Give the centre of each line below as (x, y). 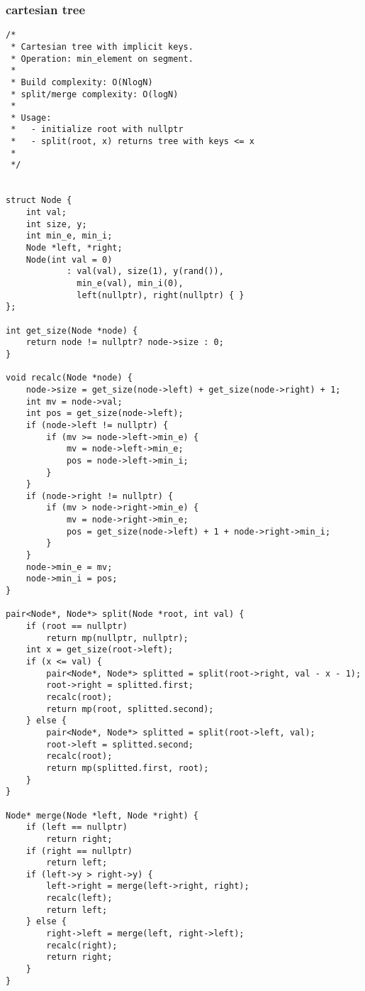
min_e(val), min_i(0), (130, 283)
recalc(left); (79, 898)
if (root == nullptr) (77, 626)
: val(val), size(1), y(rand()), (145, 272)
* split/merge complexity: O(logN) (95, 94)
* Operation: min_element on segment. (102, 59)
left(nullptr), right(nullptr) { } (161, 295)
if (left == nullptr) (77, 827)
